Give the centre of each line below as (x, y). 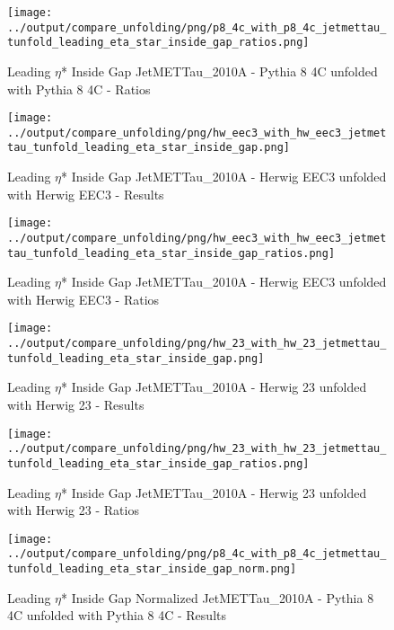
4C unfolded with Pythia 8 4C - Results (117, 615)
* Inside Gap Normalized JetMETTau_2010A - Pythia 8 (218, 597)
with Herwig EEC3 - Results (86, 194)
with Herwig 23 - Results (76, 405)
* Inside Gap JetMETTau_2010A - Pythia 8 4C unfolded (219, 71)
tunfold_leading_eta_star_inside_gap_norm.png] (152, 569)
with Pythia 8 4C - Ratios (79, 89)
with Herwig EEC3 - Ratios (83, 299)
